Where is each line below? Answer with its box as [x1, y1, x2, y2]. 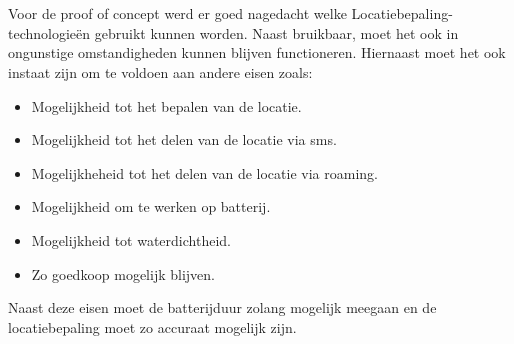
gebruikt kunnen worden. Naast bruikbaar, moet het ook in [94, 22, 459, 43]
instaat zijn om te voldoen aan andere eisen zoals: [8, 61, 313, 82]
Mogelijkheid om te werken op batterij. [31, 196, 271, 217]
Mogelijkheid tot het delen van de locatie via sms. [31, 129, 337, 150]
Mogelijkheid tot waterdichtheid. [31, 229, 231, 250]
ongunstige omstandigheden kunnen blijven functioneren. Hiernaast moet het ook [8, 42, 506, 63]
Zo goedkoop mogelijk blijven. [31, 263, 215, 284]
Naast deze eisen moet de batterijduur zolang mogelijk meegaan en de [8, 297, 437, 318]
